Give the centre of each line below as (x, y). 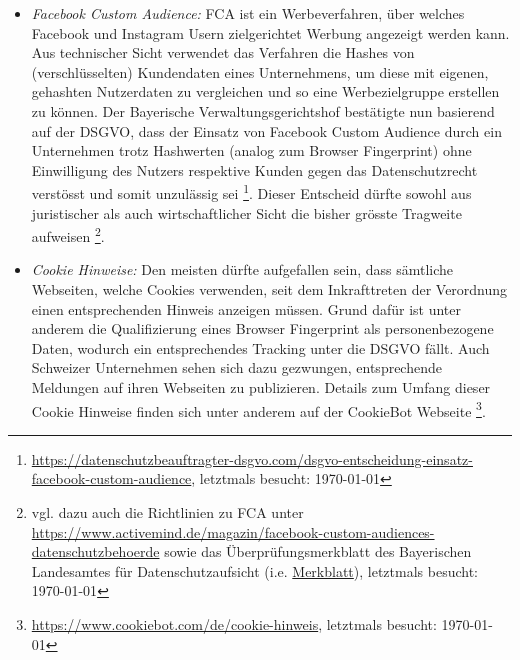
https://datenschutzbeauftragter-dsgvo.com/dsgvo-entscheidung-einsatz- (252, 458)
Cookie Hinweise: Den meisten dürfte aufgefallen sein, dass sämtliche (242, 269)
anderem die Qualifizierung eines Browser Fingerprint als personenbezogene (262, 328)
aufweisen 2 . (68, 234)
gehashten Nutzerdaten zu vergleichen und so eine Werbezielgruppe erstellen (265, 91)
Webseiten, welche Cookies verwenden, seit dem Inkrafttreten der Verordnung (269, 289)
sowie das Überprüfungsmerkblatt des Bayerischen (318, 551)
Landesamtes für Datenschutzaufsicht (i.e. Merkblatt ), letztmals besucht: (255, 570)
